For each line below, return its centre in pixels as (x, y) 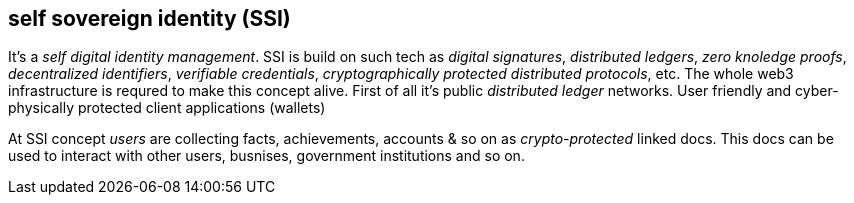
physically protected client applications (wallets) (167, 108)
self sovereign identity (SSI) (149, 18)
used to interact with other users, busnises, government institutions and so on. (266, 156)
